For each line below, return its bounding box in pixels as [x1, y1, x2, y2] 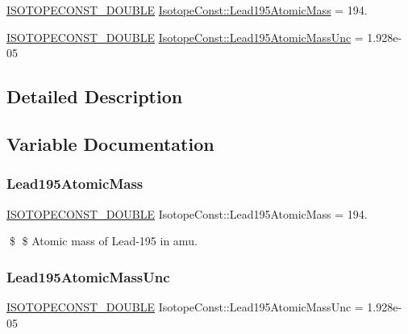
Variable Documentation [6, 131, 214, 156]
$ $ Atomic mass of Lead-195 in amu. [9, 232, 198, 249]
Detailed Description [6, 84, 183, 109]
